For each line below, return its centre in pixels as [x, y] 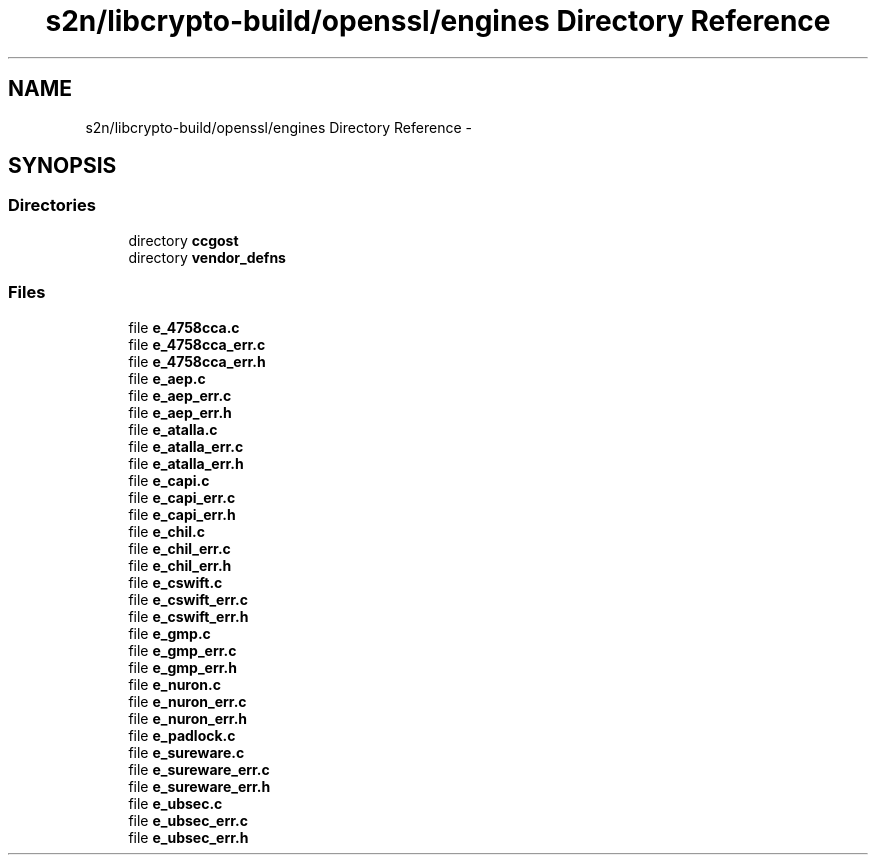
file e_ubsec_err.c [188, 820]
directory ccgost [183, 240]
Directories [52, 205]
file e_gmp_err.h [182, 667]
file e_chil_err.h [180, 565]
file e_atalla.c [173, 429]
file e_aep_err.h [180, 412]
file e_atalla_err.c [186, 446]
